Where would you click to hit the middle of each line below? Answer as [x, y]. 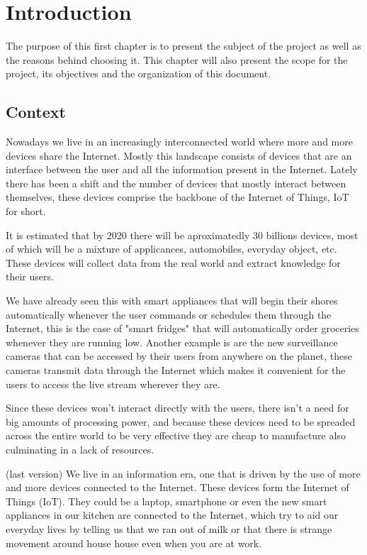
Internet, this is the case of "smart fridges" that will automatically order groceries [182, 328]
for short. [26, 211]
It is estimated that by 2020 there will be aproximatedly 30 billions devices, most [182, 235]
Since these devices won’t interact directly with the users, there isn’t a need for [177, 408]
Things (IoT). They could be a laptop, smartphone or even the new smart [166, 501]
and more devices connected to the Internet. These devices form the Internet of [177, 487]
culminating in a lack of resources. [80, 449]
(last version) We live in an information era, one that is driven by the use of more [183, 473]
